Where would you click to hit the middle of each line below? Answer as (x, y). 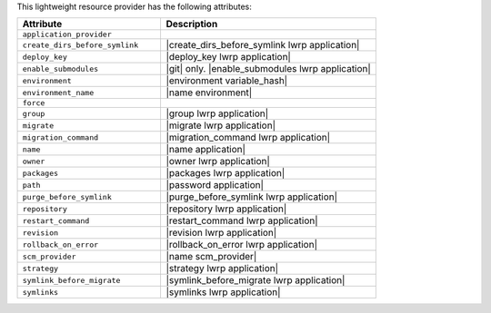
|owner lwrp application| (218, 161)
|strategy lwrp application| (222, 269)
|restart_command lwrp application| (242, 220)
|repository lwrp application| (226, 209)
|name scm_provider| (211, 257)
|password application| (215, 185)
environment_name (58, 92)
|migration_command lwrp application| (248, 138)
